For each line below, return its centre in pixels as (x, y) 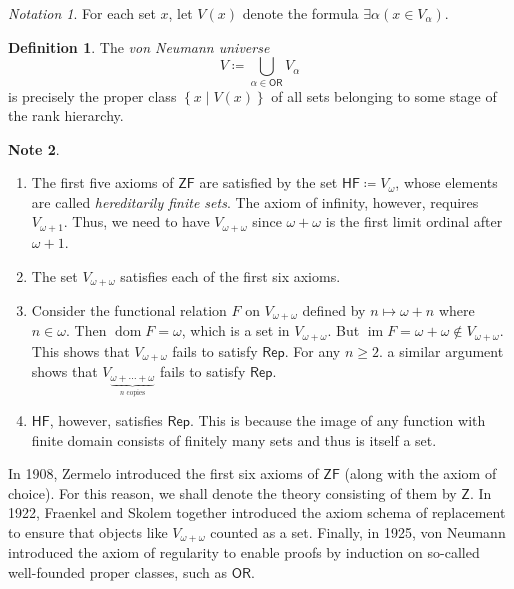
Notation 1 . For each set (82, 13)
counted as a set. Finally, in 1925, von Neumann (358, 531)
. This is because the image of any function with (337, 419)
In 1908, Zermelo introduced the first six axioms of (163, 473)
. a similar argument (441, 350)
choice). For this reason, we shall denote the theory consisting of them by (232, 492)
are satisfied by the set (268, 182)
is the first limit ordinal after (414, 221)
